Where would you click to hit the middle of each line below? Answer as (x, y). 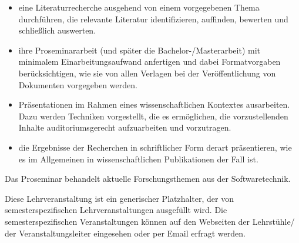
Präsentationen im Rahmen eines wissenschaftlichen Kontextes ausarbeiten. (154, 104)
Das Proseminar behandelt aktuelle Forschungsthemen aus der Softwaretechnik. (148, 179)
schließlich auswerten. (57, 30)
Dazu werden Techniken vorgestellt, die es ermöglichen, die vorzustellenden (153, 116)
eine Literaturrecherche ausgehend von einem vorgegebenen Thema (139, 7)
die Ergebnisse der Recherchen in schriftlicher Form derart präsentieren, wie (155, 147)
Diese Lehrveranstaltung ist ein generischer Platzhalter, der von (120, 198)
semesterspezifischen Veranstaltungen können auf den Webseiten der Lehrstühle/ (150, 221)
